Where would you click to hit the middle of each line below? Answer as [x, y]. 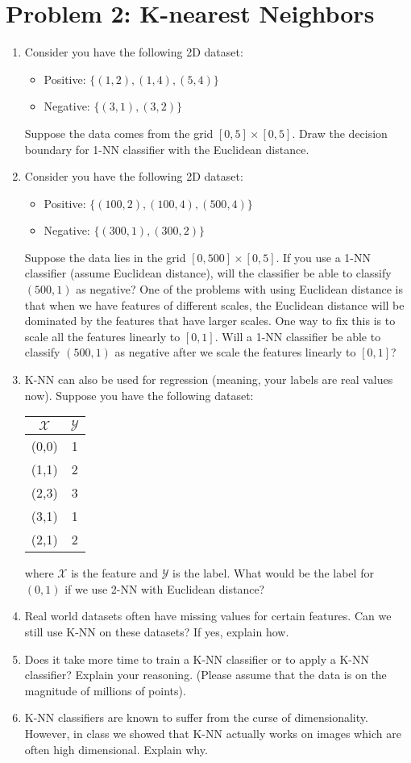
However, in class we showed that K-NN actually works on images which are [213, 733]
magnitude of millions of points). [105, 690]
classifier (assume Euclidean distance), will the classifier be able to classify [208, 273]
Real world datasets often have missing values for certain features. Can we [208, 616]
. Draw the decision [340, 133]
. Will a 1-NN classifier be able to [298, 336]
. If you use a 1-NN [324, 257]
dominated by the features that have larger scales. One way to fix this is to [210, 321]
